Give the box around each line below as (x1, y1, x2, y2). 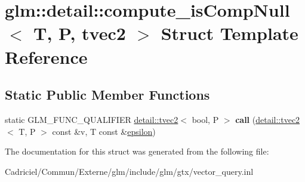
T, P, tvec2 (33, 21, 126, 45)
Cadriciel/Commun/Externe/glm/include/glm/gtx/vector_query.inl (5, 165, 254, 177)
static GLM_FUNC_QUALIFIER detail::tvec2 (5, 113, 178, 125)
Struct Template (161, 21, 298, 45)
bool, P (192, 113, 219, 125)
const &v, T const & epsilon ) (52, 125, 156, 137)
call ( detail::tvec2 (235, 113, 300, 125)
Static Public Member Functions (5, 85, 210, 104)
